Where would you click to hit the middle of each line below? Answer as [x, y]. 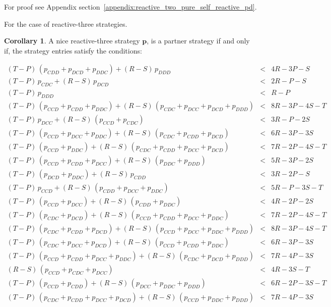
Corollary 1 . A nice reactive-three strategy [72, 41]
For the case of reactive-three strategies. [66, 23]
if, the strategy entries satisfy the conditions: [73, 50]
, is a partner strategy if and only [198, 41]
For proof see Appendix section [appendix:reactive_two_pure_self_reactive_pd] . [130, 7]
